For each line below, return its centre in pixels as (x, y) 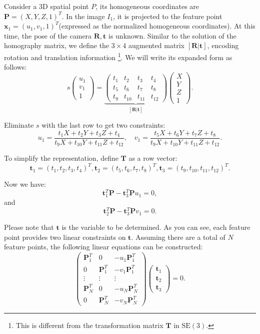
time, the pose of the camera (48, 35)
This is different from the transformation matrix (89, 325)
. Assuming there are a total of (178, 237)
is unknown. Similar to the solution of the (172, 35)
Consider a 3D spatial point (46, 6)
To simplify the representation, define (61, 158)
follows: (15, 67)
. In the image (83, 16)
